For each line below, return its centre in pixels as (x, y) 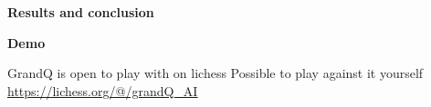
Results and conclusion (81, 12)
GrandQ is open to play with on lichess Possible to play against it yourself (215, 73)
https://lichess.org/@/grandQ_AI (103, 90)
